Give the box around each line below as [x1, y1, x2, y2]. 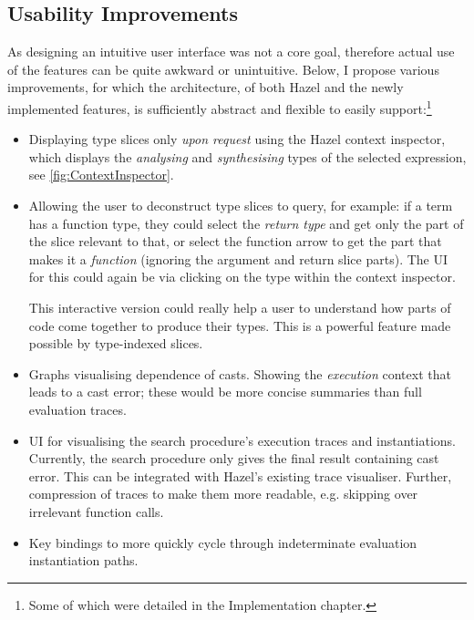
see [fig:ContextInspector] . [28, 165, 174, 184]
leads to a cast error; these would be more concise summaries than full [28, 382, 422, 401]
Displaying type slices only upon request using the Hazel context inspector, [28, 129, 446, 149]
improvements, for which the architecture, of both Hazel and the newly [7, 77, 404, 97]
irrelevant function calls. [28, 501, 164, 521]
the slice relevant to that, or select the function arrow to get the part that [28, 232, 442, 251]
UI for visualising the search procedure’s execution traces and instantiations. [28, 430, 456, 449]
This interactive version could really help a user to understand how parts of [28, 297, 451, 316]
